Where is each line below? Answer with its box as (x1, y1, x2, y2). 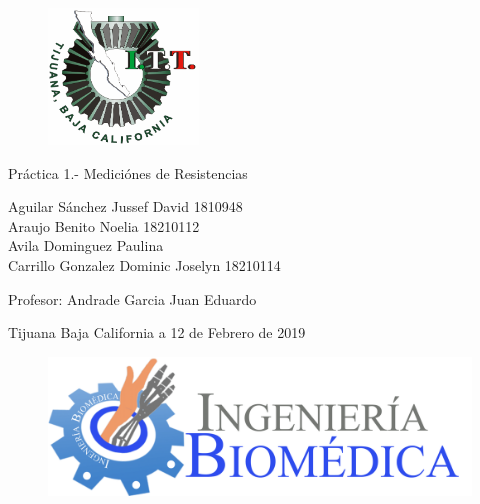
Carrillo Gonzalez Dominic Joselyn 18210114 (8, 255, 281, 275)
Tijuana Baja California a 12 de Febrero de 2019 (8, 322, 306, 343)
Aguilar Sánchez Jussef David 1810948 (8, 196, 243, 217)
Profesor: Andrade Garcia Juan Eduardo (8, 288, 257, 309)
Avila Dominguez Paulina (8, 235, 164, 256)
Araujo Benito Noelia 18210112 (8, 215, 200, 236)
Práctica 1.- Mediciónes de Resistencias (8, 162, 248, 183)
